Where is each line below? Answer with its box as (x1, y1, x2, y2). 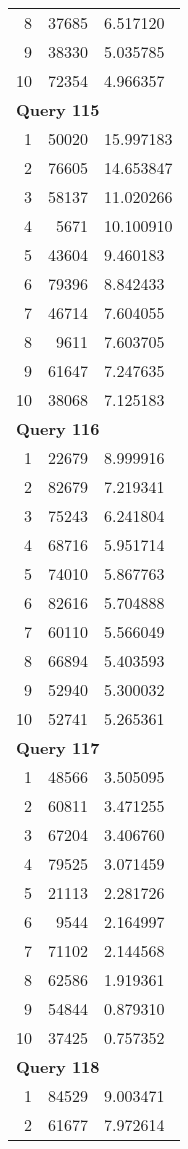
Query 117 (16, 736, 100, 759)
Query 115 (16, 98, 100, 121)
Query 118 (16, 1055, 100, 1078)
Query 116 (16, 417, 100, 440)
